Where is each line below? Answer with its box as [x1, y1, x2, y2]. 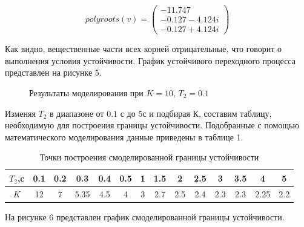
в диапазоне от [50, 107, 104, 119]
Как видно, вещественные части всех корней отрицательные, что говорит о [5, 42, 282, 55]
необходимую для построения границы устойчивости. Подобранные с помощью [5, 119, 299, 131]
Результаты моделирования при [29, 86, 144, 99]
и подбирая [149, 107, 190, 119]
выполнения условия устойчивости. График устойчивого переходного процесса [5, 54, 296, 67]
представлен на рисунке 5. [5, 66, 102, 79]
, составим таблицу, [198, 107, 272, 119]
